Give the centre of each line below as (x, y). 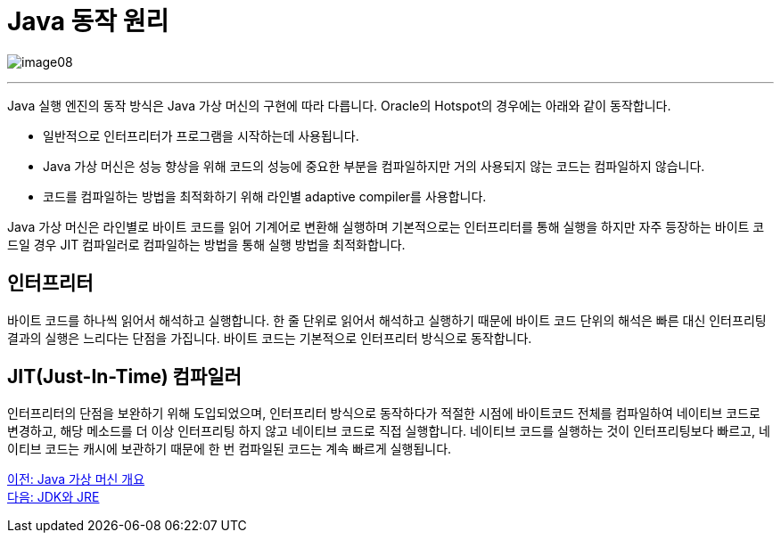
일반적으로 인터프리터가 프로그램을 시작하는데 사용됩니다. (201, 135)
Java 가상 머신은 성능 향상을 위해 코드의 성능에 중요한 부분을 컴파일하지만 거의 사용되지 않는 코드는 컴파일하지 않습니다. (374, 166)
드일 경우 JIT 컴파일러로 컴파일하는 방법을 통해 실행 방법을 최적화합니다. (206, 244)
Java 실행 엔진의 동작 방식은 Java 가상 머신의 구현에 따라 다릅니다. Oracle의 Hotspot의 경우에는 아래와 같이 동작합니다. (339, 105)
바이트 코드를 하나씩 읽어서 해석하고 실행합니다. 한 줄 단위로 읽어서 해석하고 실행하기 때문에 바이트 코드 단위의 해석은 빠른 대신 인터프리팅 (387, 320)
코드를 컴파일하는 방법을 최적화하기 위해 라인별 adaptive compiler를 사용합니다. (265, 196)
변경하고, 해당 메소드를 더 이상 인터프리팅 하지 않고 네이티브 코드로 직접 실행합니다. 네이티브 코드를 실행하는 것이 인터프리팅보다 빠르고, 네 (389, 431)
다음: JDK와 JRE (53, 497)
